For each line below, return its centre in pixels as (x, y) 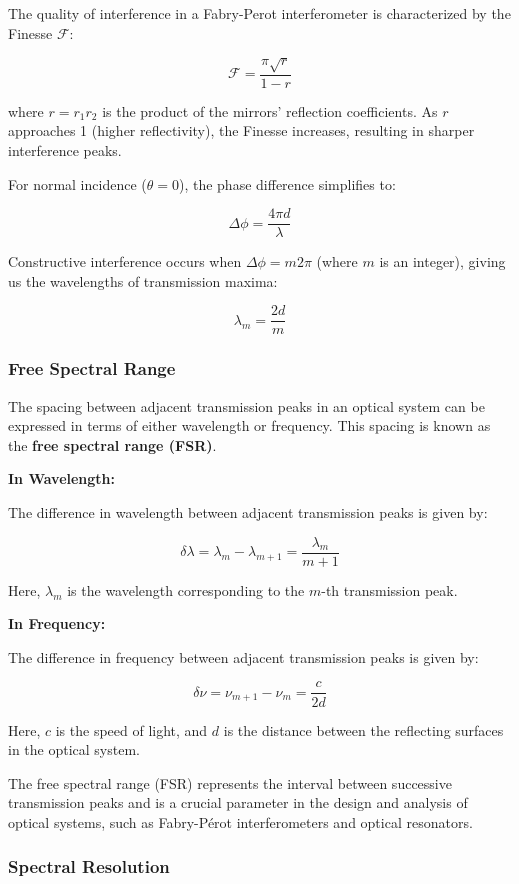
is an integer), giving (442, 261)
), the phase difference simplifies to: (287, 183)
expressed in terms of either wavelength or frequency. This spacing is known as (249, 425)
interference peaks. (65, 149)
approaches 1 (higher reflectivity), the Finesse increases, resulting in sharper (241, 130)
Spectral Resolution (89, 866)
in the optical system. (74, 749)
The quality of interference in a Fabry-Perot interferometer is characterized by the (259, 13)
